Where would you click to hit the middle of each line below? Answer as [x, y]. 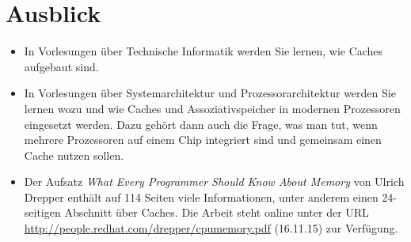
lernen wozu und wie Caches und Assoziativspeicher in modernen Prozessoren [212, 108]
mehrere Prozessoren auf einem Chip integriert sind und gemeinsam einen [203, 140]
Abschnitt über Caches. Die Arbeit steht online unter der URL [217, 212]
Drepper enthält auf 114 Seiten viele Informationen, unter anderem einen [201, 197]
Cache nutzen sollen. [74, 155]
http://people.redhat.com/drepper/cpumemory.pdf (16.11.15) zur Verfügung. [211, 228]
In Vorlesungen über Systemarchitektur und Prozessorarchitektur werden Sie [210, 93]
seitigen [42, 212]
